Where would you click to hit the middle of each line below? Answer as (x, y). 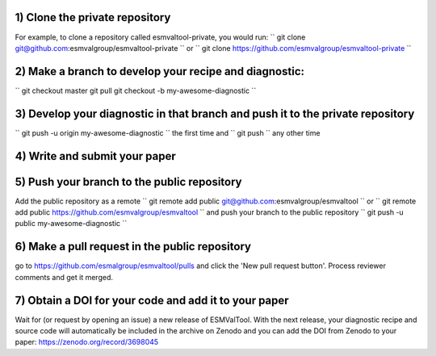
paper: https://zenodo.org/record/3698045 (87, 342)
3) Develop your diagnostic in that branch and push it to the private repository (215, 113)
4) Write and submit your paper (96, 156)
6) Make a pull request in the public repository (133, 247)
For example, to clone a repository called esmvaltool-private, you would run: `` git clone (160, 37)
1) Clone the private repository (93, 17)
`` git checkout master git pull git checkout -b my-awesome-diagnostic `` (136, 90)
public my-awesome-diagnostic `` (71, 224)
